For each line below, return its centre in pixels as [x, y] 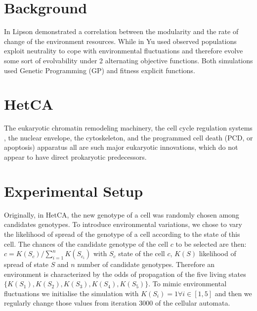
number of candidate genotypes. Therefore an [146, 264]
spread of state [26, 264]
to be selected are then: [211, 244]
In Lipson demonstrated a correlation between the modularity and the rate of [121, 31]
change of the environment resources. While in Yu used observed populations [120, 41]
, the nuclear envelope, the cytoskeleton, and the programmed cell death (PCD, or [128, 137]
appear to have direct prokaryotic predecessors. [75, 157]
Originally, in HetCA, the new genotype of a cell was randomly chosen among [122, 214]
